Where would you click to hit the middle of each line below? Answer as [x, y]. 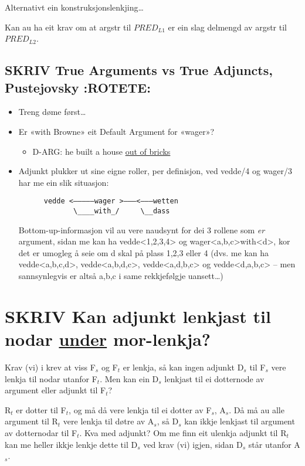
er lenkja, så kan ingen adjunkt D [183, 367]
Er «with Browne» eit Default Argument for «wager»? [116, 131]
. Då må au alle [257, 409]
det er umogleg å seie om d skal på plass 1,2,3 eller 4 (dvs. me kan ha [144, 252]
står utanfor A [274, 444]
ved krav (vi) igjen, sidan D [193, 444]
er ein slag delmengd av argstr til [228, 27]
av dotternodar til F [41, 432]
